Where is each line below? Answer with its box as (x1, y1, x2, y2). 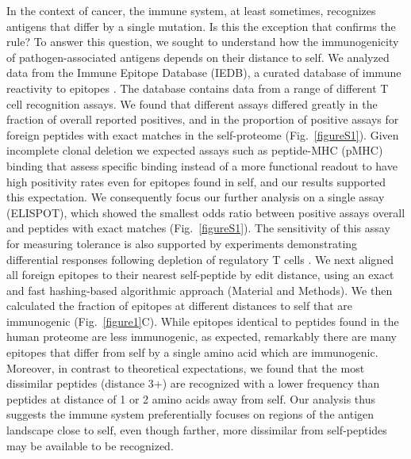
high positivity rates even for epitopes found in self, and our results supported (6, 173, 386, 189)
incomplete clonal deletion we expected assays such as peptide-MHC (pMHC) (6, 142, 383, 159)
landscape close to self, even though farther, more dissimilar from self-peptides (6, 422, 387, 438)
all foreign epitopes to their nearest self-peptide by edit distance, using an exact (6, 266, 394, 283)
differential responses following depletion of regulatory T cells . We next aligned (6, 251, 394, 267)
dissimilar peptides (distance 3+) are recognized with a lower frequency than (6, 375, 380, 392)
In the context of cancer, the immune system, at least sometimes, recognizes (6, 2, 376, 18)
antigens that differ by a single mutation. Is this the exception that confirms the (6, 17, 396, 34)
